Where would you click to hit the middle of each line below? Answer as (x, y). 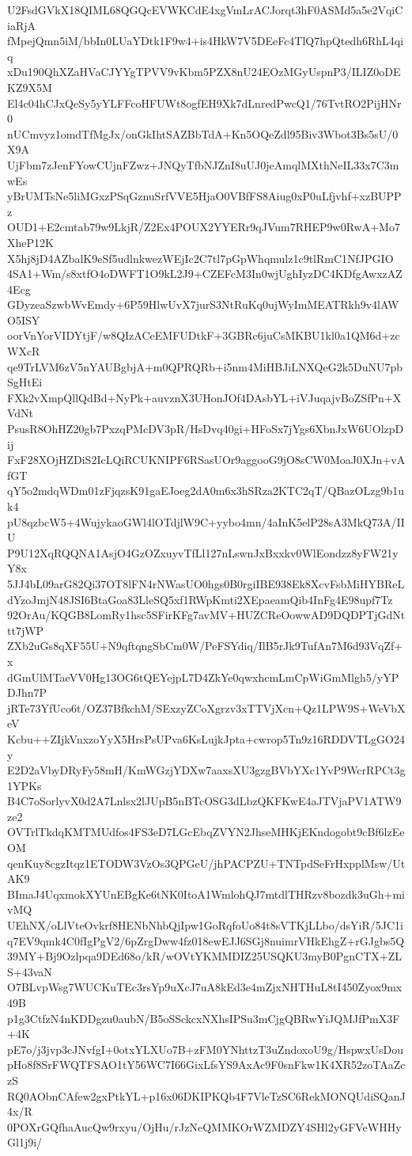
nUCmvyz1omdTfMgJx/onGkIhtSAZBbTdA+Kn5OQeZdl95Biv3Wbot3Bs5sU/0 (203, 133)
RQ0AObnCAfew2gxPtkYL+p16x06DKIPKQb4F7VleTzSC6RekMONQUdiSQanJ (206, 1095)
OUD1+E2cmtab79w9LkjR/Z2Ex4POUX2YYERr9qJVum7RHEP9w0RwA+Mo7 (204, 227)
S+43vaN (30, 971)
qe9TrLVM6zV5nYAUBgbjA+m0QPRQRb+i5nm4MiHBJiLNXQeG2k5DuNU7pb (205, 366)
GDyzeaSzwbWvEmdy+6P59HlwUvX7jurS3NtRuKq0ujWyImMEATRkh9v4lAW (203, 304)
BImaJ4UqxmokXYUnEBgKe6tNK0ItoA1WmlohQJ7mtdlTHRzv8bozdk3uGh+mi (206, 894)
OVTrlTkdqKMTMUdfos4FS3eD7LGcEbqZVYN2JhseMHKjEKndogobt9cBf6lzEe (206, 832)
